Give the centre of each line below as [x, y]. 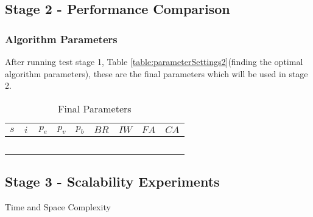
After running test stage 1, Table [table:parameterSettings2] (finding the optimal [154, 61]
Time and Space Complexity [58, 207]
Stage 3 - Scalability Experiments [112, 181]
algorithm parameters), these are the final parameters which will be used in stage [156, 73]
